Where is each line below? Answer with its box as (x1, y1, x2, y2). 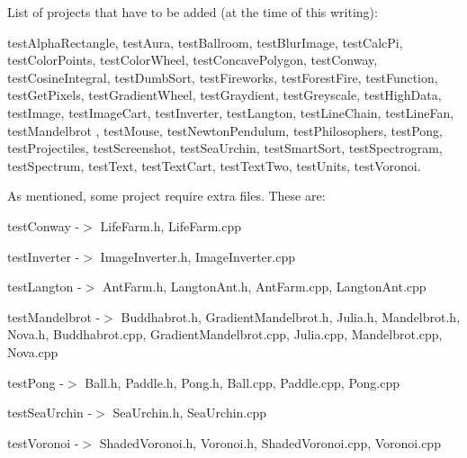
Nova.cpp (7, 342, 58, 361)
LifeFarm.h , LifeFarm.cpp (100, 216, 241, 235)
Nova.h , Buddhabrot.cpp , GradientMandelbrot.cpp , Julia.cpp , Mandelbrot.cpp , (7, 325, 443, 344)
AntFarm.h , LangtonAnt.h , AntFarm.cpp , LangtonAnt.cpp (103, 277, 427, 296)
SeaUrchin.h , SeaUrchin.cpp (112, 403, 267, 422)
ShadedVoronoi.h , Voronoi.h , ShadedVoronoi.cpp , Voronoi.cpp (99, 433, 441, 452)
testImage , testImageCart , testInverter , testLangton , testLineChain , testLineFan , (7, 103, 454, 121)
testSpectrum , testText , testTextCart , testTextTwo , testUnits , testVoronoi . (7, 156, 421, 175)
